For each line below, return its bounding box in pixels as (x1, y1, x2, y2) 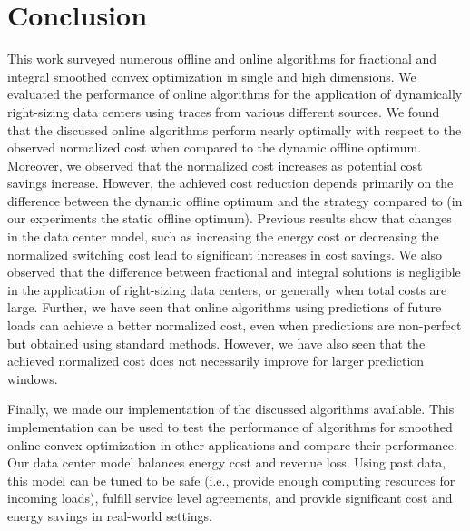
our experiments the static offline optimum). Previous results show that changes (7, 209, 452, 228)
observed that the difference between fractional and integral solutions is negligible (7, 262, 461, 281)
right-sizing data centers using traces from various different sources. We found (7, 102, 440, 121)
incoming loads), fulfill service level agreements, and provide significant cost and (7, 488, 453, 507)
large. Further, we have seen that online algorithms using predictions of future (7, 298, 442, 317)
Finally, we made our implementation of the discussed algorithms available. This (7, 399, 455, 418)
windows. (7, 369, 58, 388)
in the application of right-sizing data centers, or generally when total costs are (7, 280, 447, 299)
